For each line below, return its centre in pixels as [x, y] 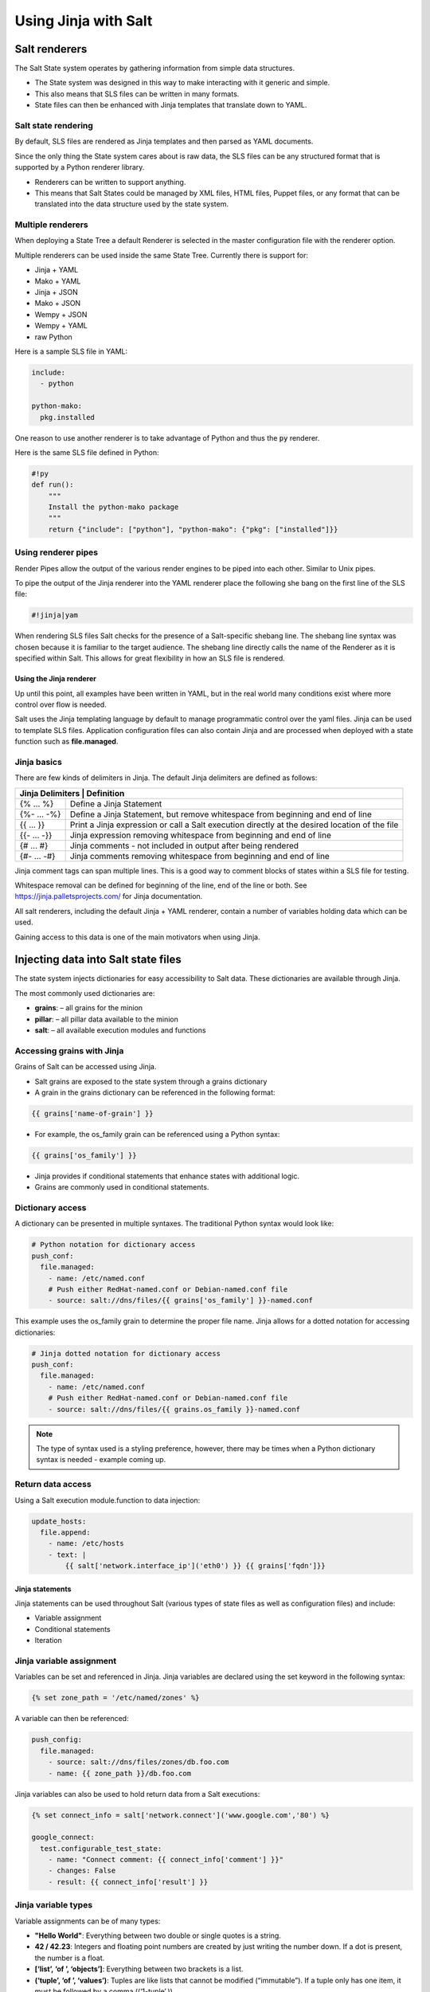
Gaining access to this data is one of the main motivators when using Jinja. [137, 937]
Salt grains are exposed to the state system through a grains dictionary [151, 1081]
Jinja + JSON [57, 292]
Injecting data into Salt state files [98, 960]
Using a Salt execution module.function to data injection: [107, 1500]
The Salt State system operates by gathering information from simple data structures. [155, 69]
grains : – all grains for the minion [89, 1008]
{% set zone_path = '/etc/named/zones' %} [115, 1698]
